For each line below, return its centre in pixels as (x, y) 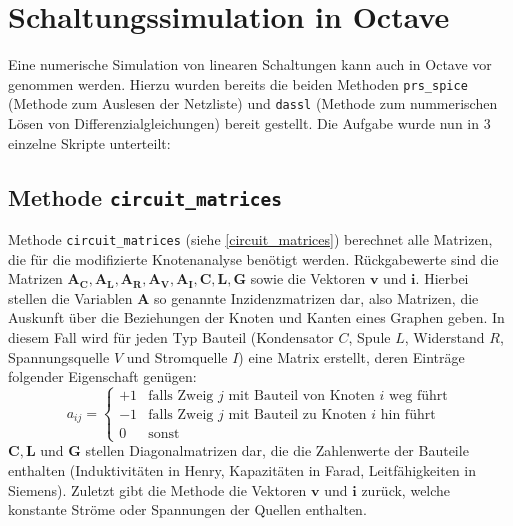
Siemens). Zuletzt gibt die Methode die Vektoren (157, 489)
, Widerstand (444, 337)
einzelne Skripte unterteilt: (89, 142)
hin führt (408, 415)
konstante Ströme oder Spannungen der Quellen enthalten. (187, 509)
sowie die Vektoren (308, 278)
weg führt (418, 396)
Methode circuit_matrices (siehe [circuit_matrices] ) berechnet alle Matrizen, (250, 239)
